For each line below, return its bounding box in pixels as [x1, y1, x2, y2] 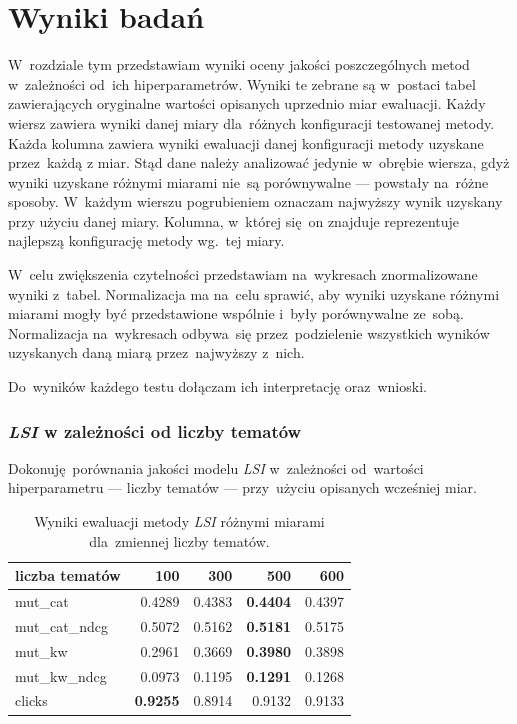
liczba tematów [15, 565, 121, 586]
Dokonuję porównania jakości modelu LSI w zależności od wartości [8, 457, 424, 478]
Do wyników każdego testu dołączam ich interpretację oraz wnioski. [8, 376, 427, 397]
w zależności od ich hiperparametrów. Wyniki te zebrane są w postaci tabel [8, 73, 476, 94]
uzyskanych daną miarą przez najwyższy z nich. [8, 342, 305, 363]
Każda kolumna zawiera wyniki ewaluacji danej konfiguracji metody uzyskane [8, 132, 484, 153]
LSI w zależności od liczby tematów [8, 418, 302, 443]
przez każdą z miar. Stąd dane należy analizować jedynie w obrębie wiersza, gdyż [8, 152, 510, 173]
